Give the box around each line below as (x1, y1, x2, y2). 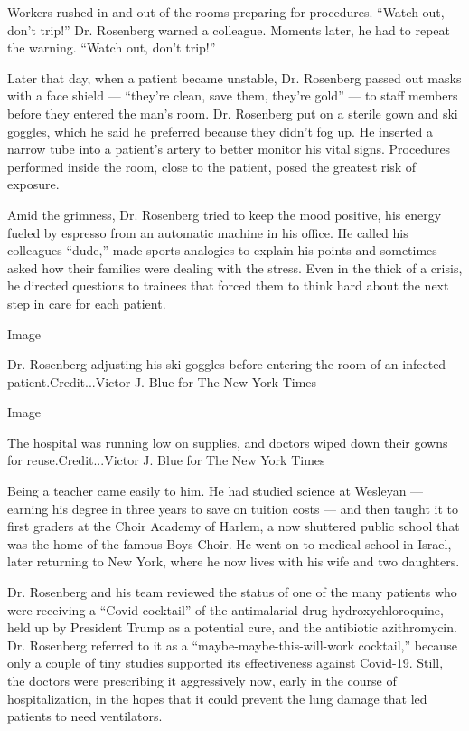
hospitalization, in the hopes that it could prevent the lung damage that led (7, 688, 427, 707)
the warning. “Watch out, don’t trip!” (7, 38, 216, 57)
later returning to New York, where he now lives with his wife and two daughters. (7, 552, 460, 571)
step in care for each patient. (7, 293, 166, 312)
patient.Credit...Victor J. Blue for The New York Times (7, 372, 317, 391)
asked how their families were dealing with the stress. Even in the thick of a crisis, (7, 258, 463, 277)
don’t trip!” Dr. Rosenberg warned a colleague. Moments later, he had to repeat (7, 20, 450, 39)
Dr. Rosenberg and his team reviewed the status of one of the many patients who (7, 583, 457, 602)
